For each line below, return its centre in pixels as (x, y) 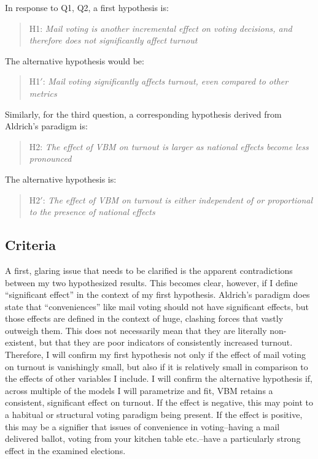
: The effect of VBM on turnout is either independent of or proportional (178, 199)
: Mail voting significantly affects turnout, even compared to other (165, 81)
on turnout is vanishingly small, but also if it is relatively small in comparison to (157, 366)
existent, (21, 342)
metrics (43, 93)
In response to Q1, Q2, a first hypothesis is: (87, 7)
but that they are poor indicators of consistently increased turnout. (166, 342)
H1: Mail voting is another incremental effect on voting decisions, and (161, 28)
